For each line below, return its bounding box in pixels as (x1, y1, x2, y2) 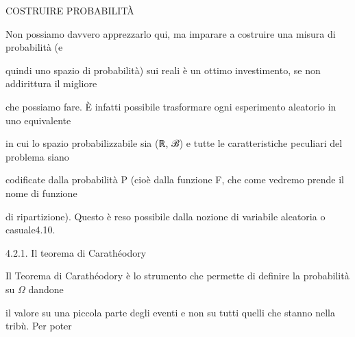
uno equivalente (5, 113, 71, 127)
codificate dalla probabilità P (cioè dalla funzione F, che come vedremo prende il (5, 172, 345, 187)
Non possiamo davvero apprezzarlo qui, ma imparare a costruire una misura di (5, 26, 336, 40)
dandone (28, 281, 64, 296)
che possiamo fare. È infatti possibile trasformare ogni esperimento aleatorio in (5, 99, 336, 113)
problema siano (5, 149, 69, 163)
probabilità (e (5, 40, 63, 54)
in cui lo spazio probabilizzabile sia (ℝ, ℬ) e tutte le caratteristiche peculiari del (5, 136, 343, 150)
